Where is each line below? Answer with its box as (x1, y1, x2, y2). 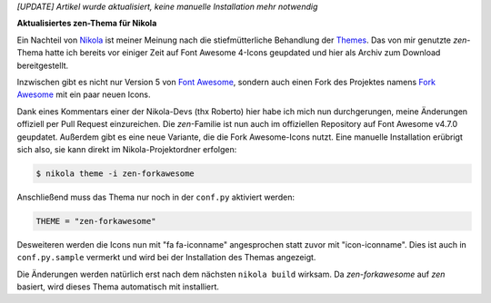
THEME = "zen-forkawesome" (35, 216, 156, 226)
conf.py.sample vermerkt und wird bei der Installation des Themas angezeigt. (16, 252, 316, 263)
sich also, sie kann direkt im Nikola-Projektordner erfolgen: (16, 143, 237, 154)
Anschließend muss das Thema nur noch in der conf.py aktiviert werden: (16, 191, 296, 202)
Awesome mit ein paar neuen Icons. (16, 89, 151, 100)
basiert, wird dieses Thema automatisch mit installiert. (16, 281, 220, 292)
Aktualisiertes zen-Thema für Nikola (16, 18, 157, 29)
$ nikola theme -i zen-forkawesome (35, 168, 195, 179)
